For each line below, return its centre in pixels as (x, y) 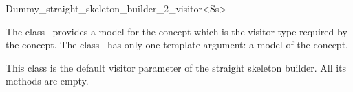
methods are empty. (47, 81)
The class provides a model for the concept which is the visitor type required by (176, 31)
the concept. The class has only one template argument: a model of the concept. (177, 45)
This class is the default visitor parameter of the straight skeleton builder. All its (176, 67)
